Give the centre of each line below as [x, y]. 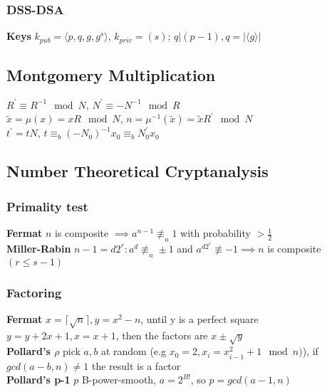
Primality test [47, 206]
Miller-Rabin [39, 248]
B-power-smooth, [119, 380]
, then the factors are [162, 335]
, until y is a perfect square [199, 318]
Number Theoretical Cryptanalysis [137, 171]
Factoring [34, 292]
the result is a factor [136, 365]
